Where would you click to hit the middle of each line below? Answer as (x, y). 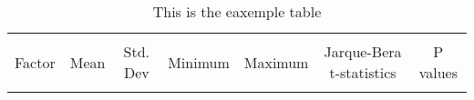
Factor (35, 62)
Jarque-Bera (363, 51)
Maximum (276, 62)
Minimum (199, 62)
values (438, 72)
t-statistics (363, 72)
